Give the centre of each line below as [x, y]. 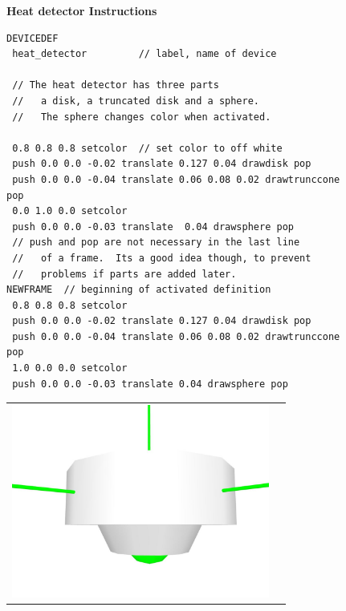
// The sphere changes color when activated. [142, 117]
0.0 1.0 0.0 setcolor [70, 211]
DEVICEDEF [33, 38]
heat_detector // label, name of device [145, 54]
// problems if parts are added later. [124, 274]
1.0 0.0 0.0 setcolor [70, 368]
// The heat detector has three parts [116, 85]
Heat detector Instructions [82, 10]
